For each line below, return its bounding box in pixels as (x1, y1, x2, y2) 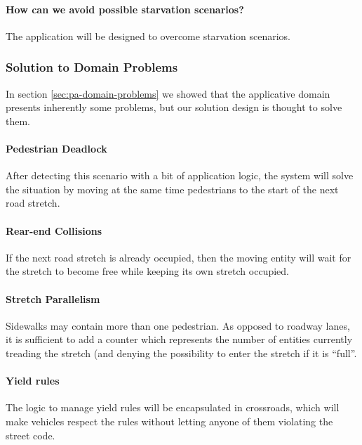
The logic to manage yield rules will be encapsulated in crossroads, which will (6, 400, 340, 415)
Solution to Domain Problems (6, 58, 178, 76)
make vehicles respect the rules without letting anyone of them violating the (6, 413, 333, 428)
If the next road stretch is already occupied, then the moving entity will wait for (6, 250, 351, 264)
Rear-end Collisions (6, 223, 102, 238)
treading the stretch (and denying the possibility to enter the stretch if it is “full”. (6, 345, 357, 360)
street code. (6, 427, 55, 442)
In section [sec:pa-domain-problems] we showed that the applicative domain (6, 86, 330, 101)
